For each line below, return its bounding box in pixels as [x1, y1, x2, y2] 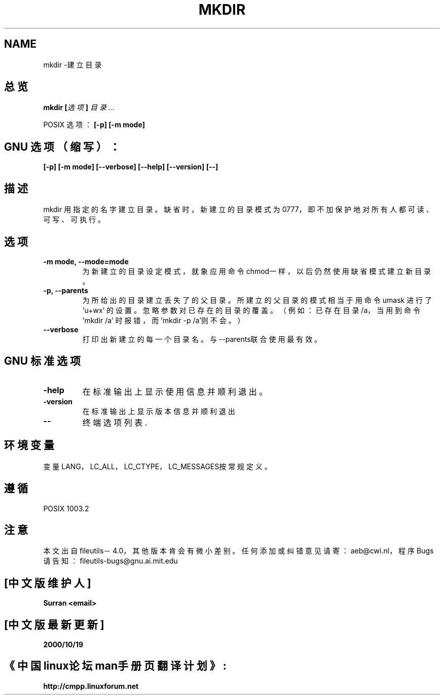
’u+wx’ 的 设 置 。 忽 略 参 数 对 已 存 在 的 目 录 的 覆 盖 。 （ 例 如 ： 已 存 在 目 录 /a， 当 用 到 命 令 [82, 305, 420, 314]
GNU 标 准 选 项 [4, 355, 81, 368]
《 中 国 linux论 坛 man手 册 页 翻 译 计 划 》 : [4, 659, 227, 673]
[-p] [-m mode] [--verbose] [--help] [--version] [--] [43, 162, 218, 171]
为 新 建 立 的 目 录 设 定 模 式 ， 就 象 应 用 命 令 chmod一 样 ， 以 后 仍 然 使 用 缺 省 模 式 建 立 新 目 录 [82, 266, 431, 275]
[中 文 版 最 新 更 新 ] [4, 618, 104, 631]
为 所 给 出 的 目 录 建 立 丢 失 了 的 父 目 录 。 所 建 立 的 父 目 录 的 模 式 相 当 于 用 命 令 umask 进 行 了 [82, 295, 432, 304]
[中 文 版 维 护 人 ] [4, 576, 91, 589]
